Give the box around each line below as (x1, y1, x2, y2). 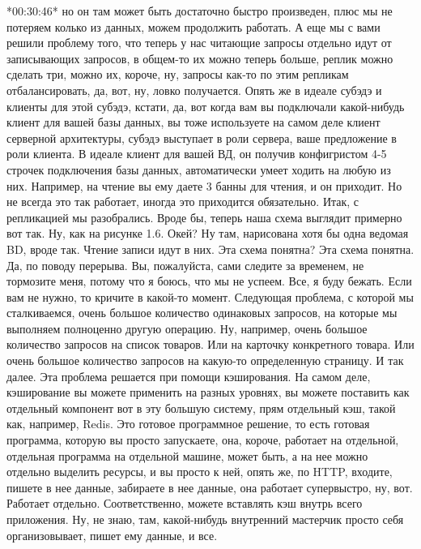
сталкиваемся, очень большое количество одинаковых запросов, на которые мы (6, 304, 398, 321)
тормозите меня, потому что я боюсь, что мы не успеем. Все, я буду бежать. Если (6, 272, 412, 290)
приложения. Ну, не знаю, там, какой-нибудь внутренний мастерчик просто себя (6, 511, 404, 527)
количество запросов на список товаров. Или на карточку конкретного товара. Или (6, 336, 415, 353)
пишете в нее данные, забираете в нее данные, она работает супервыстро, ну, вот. (6, 478, 413, 495)
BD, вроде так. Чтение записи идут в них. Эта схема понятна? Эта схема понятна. (6, 240, 415, 257)
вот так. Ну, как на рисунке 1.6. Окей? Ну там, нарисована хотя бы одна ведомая (6, 225, 409, 242)
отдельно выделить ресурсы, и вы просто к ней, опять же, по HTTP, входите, (6, 463, 393, 480)
